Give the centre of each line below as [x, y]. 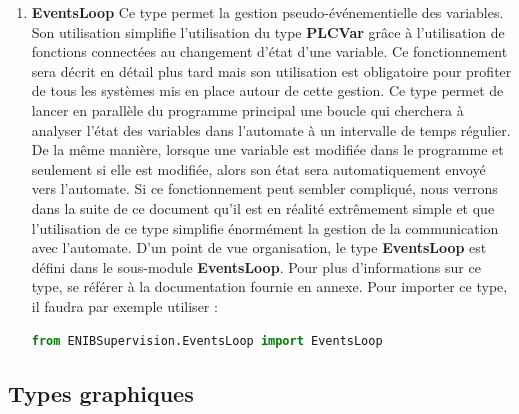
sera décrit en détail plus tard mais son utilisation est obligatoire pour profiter [271, 70]
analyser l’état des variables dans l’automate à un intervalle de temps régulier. [271, 129]
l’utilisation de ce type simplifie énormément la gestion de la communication [265, 227]
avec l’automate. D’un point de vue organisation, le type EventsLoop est [259, 247]
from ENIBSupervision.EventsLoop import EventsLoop [207, 340]
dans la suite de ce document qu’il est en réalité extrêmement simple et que [263, 207]
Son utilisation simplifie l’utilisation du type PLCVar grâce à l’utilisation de [268, 31]
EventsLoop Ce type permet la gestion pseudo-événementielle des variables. [267, 12]
